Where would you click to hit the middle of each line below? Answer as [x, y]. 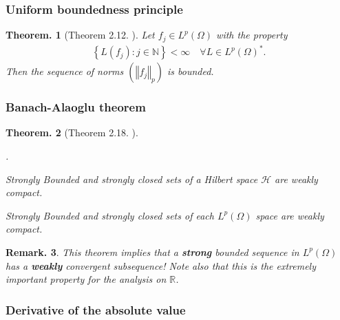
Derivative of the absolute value [96, 309]
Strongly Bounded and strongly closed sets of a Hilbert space [132, 179]
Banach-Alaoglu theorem [76, 107]
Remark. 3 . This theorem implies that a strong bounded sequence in [152, 252]
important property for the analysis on [86, 279]
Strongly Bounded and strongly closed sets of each [110, 215]
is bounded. [190, 71]
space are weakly [290, 215]
